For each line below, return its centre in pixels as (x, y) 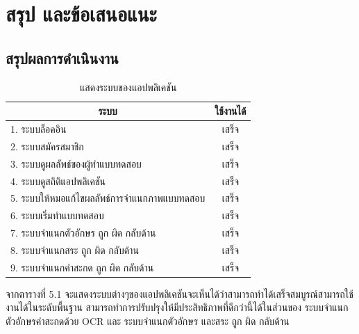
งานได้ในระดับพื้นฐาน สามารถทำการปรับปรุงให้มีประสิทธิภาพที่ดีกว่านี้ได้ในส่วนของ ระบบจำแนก (177, 307)
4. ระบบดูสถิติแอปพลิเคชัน (58, 181)
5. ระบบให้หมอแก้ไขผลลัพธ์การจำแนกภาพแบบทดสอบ (108, 198)
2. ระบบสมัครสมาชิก (47, 146)
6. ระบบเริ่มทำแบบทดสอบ (57, 215)
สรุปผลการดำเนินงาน (62, 57)
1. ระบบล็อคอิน (39, 129)
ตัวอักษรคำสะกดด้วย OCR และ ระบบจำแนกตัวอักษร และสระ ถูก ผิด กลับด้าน (148, 321)
